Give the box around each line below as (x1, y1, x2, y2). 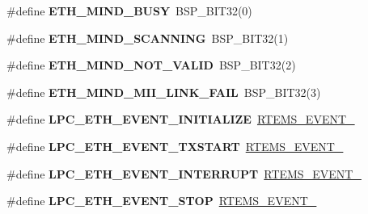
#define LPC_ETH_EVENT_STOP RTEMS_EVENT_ (6, 192, 317, 209)
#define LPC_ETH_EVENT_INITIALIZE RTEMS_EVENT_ (6, 111, 355, 128)
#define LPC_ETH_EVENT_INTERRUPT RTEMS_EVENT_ (6, 165, 362, 182)
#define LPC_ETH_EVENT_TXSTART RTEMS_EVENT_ (6, 137, 344, 154)
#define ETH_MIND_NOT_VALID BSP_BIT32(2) (6, 57, 296, 73)
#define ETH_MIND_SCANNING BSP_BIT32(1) (6, 29, 289, 46)
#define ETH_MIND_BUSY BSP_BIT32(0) (6, 2, 252, 19)
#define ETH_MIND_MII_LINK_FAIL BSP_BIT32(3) (6, 83, 321, 100)
